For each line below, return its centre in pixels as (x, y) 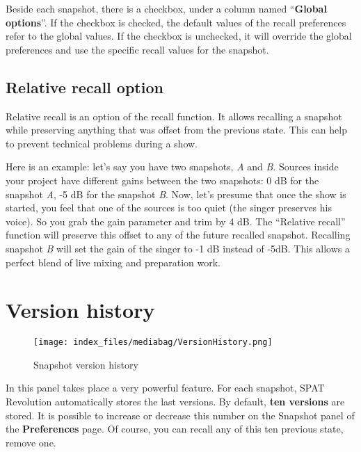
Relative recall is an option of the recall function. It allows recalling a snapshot (174, 116)
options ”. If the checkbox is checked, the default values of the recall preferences (176, 22)
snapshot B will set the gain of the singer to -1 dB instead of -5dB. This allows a (178, 248)
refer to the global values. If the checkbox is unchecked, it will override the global (179, 36)
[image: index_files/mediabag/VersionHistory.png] (153, 342)
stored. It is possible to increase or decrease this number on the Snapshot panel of (180, 415)
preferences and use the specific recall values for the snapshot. (137, 49)
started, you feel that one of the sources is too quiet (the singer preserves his (169, 208)
